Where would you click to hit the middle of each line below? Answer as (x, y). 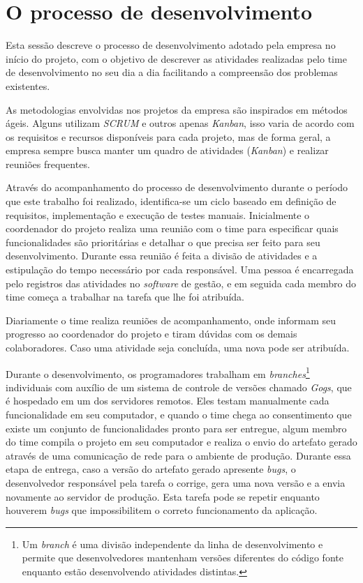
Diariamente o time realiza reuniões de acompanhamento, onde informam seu (171, 320)
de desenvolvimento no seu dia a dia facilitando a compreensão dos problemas (172, 72)
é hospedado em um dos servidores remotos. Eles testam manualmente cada (168, 401)
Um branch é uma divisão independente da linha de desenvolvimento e (172, 544)
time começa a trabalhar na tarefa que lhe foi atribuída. (125, 297)
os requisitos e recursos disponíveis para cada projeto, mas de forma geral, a (168, 136)
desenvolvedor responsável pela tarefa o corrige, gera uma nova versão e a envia (176, 483)
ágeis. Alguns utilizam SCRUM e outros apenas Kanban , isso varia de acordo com (180, 123)
